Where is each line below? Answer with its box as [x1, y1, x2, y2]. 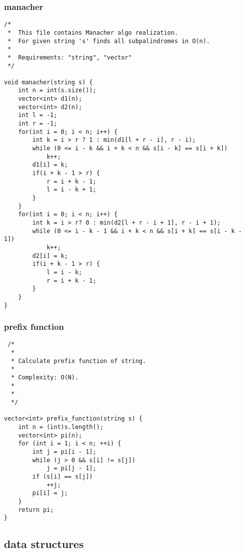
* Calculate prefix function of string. [11, 357, 146, 365]
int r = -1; [18, 120, 58, 127]
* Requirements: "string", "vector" [7, 54, 132, 61]
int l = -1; [18, 112, 58, 119]
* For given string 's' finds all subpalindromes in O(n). [7, 37, 210, 45]
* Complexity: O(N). [11, 374, 79, 381]
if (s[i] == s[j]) [32, 473, 93, 480]
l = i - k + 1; [46, 186, 97, 193]
